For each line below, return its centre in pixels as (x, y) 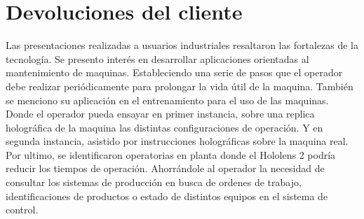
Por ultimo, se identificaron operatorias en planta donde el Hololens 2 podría (171, 154)
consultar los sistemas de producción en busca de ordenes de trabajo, (154, 182)
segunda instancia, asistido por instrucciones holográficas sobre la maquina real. (177, 141)
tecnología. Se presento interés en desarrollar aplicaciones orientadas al (157, 58)
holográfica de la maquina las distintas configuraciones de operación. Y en (164, 127)
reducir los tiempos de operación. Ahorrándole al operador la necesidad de (165, 168)
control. (22, 210)
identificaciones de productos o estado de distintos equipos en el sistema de (167, 196)
